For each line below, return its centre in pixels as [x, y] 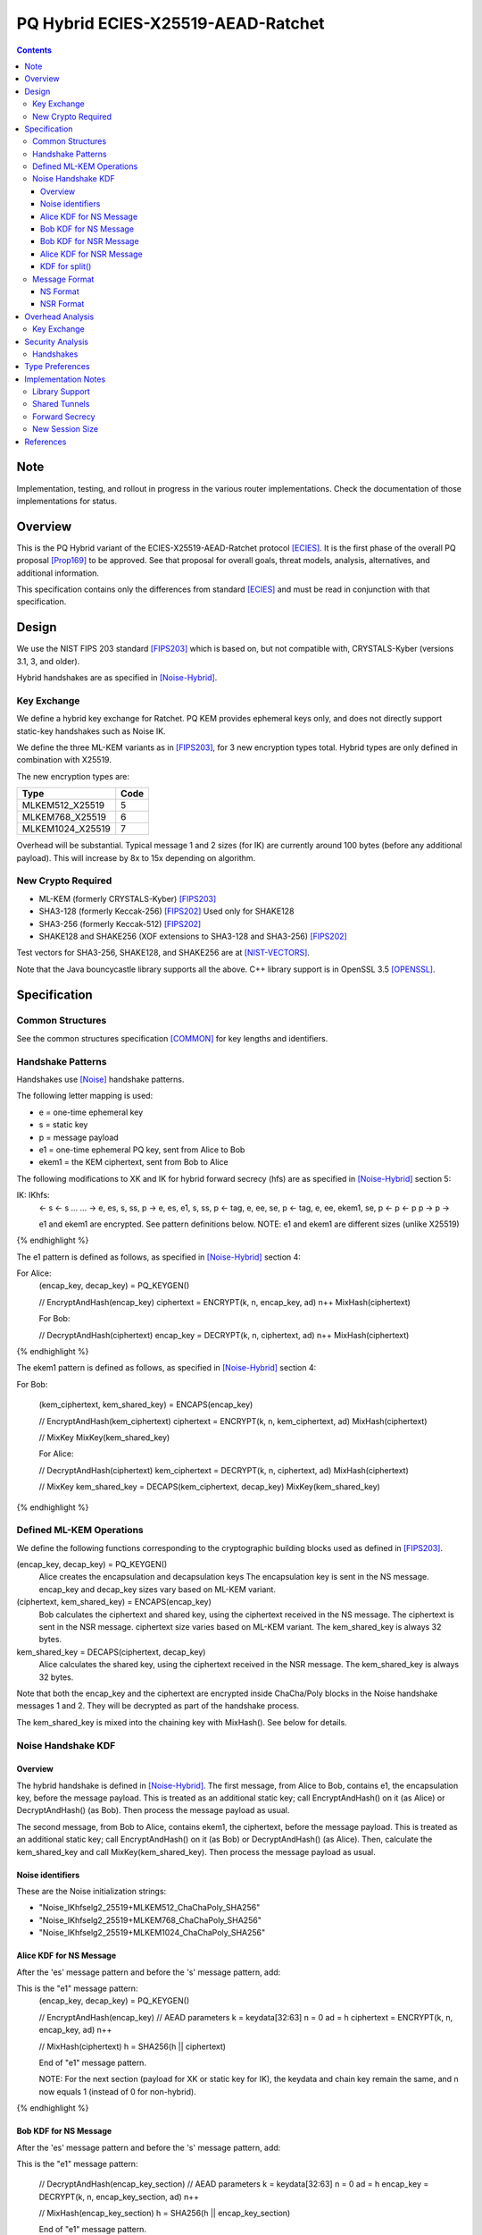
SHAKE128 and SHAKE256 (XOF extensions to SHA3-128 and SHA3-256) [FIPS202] [193, 936]
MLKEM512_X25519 [63, 805]
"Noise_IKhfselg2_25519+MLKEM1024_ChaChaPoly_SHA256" [152, 1933]
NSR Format [62, 304]
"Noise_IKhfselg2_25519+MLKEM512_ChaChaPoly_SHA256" [150, 1908]
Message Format [63, 279]
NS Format [60, 291]
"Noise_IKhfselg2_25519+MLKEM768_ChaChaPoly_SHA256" [150, 1920]
